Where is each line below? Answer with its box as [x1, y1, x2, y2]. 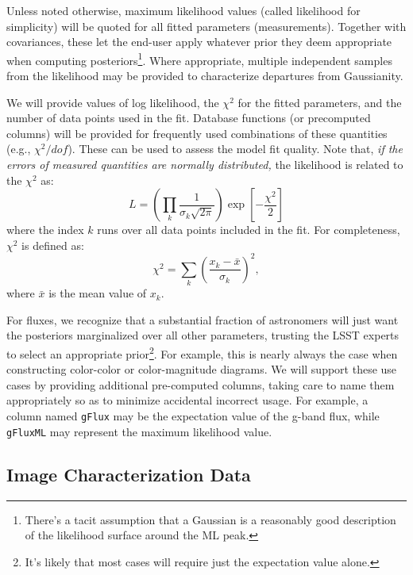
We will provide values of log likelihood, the [6, 94, 219, 110]
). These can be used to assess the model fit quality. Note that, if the [68, 140, 403, 157]
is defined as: [21, 236, 84, 253]
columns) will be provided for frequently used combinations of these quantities [6, 125, 388, 141]
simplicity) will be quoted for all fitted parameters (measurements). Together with [6, 17, 407, 34]
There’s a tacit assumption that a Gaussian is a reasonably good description [25, 511, 396, 527]
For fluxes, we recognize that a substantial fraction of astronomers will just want [6, 311, 399, 328]
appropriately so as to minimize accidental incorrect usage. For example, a [6, 392, 369, 408]
